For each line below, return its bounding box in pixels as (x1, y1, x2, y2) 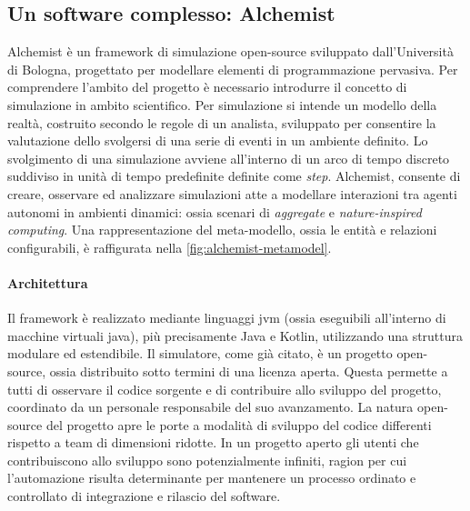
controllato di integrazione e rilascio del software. (7, 486, 281, 506)
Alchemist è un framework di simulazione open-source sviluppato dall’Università (7, 42, 454, 61)
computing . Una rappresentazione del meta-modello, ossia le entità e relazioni (7, 220, 437, 239)
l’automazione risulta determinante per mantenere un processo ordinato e (7, 468, 416, 487)
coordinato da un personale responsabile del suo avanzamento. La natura (7, 397, 414, 416)
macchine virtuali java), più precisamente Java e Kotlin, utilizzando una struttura (7, 326, 464, 345)
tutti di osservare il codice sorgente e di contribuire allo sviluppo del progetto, (7, 379, 442, 398)
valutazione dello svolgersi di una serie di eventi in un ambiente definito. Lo (7, 131, 428, 150)
